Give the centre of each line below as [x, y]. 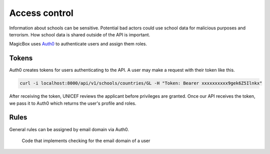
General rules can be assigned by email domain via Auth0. [69, 129]
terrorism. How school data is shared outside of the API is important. [80, 34]
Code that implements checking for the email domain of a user [86, 141]
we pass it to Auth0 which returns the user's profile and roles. [73, 103]
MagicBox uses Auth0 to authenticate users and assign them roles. [78, 44]
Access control [41, 13]
